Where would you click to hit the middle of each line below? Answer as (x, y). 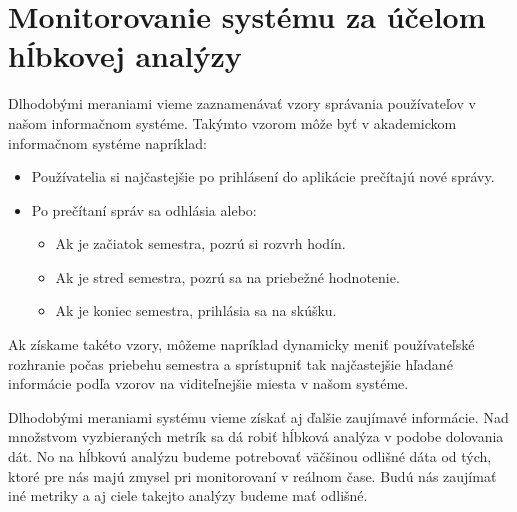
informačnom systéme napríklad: (107, 142)
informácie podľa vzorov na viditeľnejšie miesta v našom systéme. (208, 383)
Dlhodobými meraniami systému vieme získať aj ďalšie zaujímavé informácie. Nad (258, 416)
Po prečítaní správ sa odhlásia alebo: (144, 209)
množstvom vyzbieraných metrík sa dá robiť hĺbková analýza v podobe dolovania (256, 436)
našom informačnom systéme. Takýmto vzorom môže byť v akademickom (232, 122)
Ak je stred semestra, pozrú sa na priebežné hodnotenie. (227, 276)
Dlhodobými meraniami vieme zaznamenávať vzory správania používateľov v (242, 103)
